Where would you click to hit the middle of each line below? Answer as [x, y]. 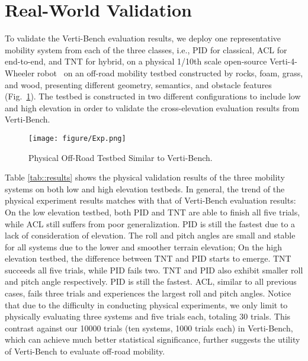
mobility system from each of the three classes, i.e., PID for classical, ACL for [146, 49]
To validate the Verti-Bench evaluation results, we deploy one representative [143, 38]
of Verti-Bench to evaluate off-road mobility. [85, 351]
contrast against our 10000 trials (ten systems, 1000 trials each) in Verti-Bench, [149, 328]
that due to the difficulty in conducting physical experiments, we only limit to [146, 304]
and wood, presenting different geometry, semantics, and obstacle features [138, 84]
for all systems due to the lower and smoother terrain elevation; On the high [143, 246]
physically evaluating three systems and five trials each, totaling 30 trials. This [148, 316]
